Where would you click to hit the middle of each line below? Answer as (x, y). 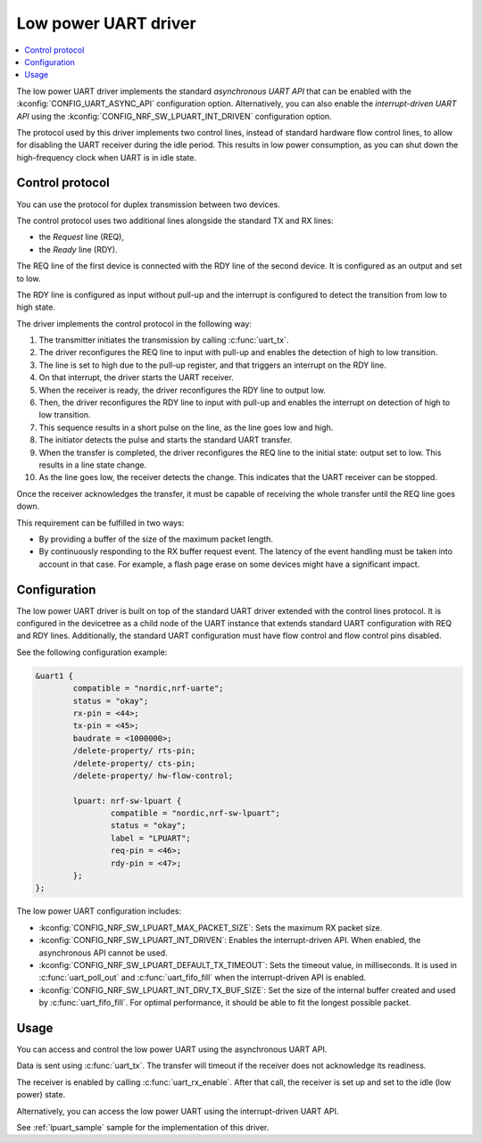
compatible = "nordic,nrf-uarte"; (148, 688)
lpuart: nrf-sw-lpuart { (127, 800)
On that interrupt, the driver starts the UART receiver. (136, 377)
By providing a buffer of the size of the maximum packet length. (156, 539)
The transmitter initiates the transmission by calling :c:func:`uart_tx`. (164, 340)
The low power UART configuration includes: (99, 911)
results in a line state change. (93, 465)
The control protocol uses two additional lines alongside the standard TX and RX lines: (175, 220)
